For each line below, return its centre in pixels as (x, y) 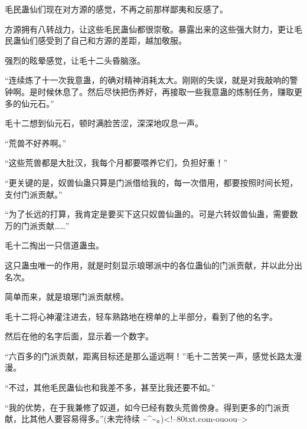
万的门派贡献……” (37, 225)
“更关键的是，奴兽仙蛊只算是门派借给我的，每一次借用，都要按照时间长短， (151, 182)
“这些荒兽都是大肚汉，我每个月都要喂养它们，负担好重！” (116, 163)
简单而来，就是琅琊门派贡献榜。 (67, 297)
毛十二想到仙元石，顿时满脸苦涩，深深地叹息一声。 (104, 123)
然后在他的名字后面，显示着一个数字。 (79, 336)
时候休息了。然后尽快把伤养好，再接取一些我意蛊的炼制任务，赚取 (166, 91)
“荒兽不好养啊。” (36, 143)
